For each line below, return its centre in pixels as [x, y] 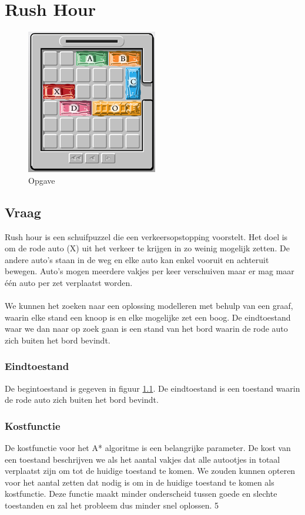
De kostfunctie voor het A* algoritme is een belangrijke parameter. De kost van [148, 448]
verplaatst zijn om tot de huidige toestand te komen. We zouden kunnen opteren [150, 471]
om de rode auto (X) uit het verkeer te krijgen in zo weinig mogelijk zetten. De [147, 248]
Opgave [42, 180]
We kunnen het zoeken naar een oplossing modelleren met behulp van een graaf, [149, 306]
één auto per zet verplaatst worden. [69, 282]
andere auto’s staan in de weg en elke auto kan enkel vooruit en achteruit [137, 259]
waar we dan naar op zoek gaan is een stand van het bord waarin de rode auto [146, 329]
